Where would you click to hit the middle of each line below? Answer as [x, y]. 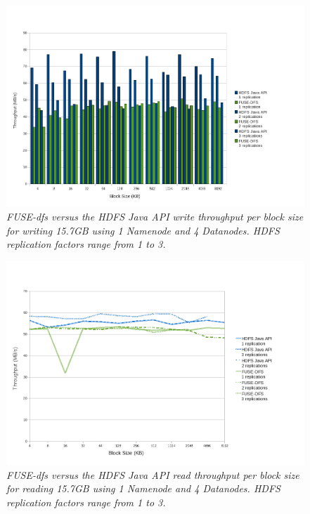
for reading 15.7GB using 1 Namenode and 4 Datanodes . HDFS [143, 488]
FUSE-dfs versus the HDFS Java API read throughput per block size [153, 474]
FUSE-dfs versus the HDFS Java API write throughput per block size [155, 217]
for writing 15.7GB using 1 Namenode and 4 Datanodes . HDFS [143, 230]
